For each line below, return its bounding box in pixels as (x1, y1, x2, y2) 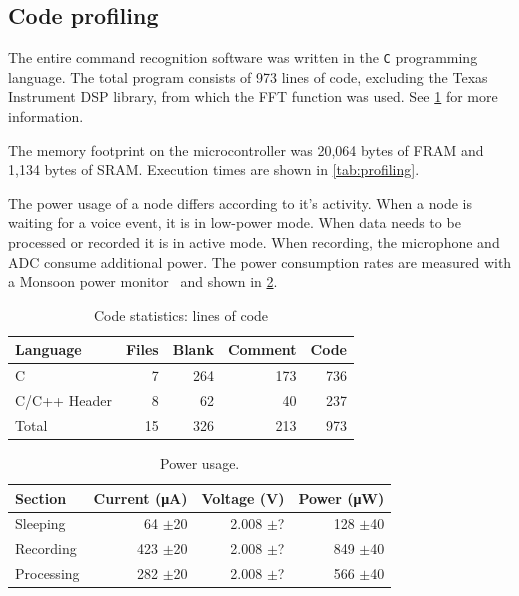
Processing (15, 563, 80, 584)
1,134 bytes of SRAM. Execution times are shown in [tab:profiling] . (8, 159, 420, 180)
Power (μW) (298, 487, 385, 508)
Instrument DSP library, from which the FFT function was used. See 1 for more (8, 86, 498, 107)
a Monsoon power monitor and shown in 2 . (8, 271, 278, 292)
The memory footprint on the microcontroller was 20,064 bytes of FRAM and (8, 139, 484, 160)
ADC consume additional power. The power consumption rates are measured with (8, 251, 512, 272)
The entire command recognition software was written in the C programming (8, 47, 478, 68)
